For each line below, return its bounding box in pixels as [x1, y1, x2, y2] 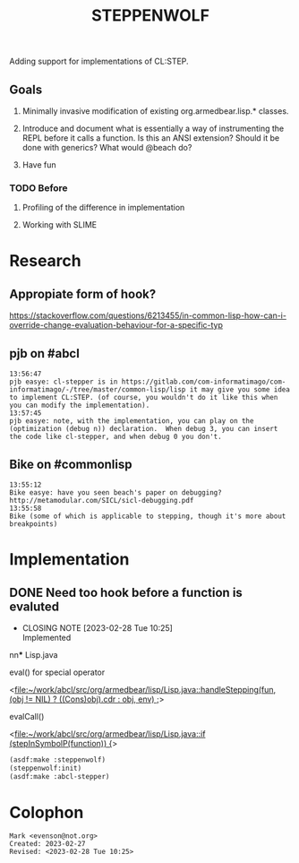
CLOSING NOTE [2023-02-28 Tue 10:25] [21, 622, 173, 633]
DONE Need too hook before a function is [9, 584, 243, 600]
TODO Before [9, 181, 69, 194]
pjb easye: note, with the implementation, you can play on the [9, 417, 254, 426]
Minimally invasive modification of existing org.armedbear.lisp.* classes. [21, 106, 289, 117]
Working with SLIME [21, 220, 97, 230]
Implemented [21, 632, 72, 643]
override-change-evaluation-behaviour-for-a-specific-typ [9, 320, 224, 331]
